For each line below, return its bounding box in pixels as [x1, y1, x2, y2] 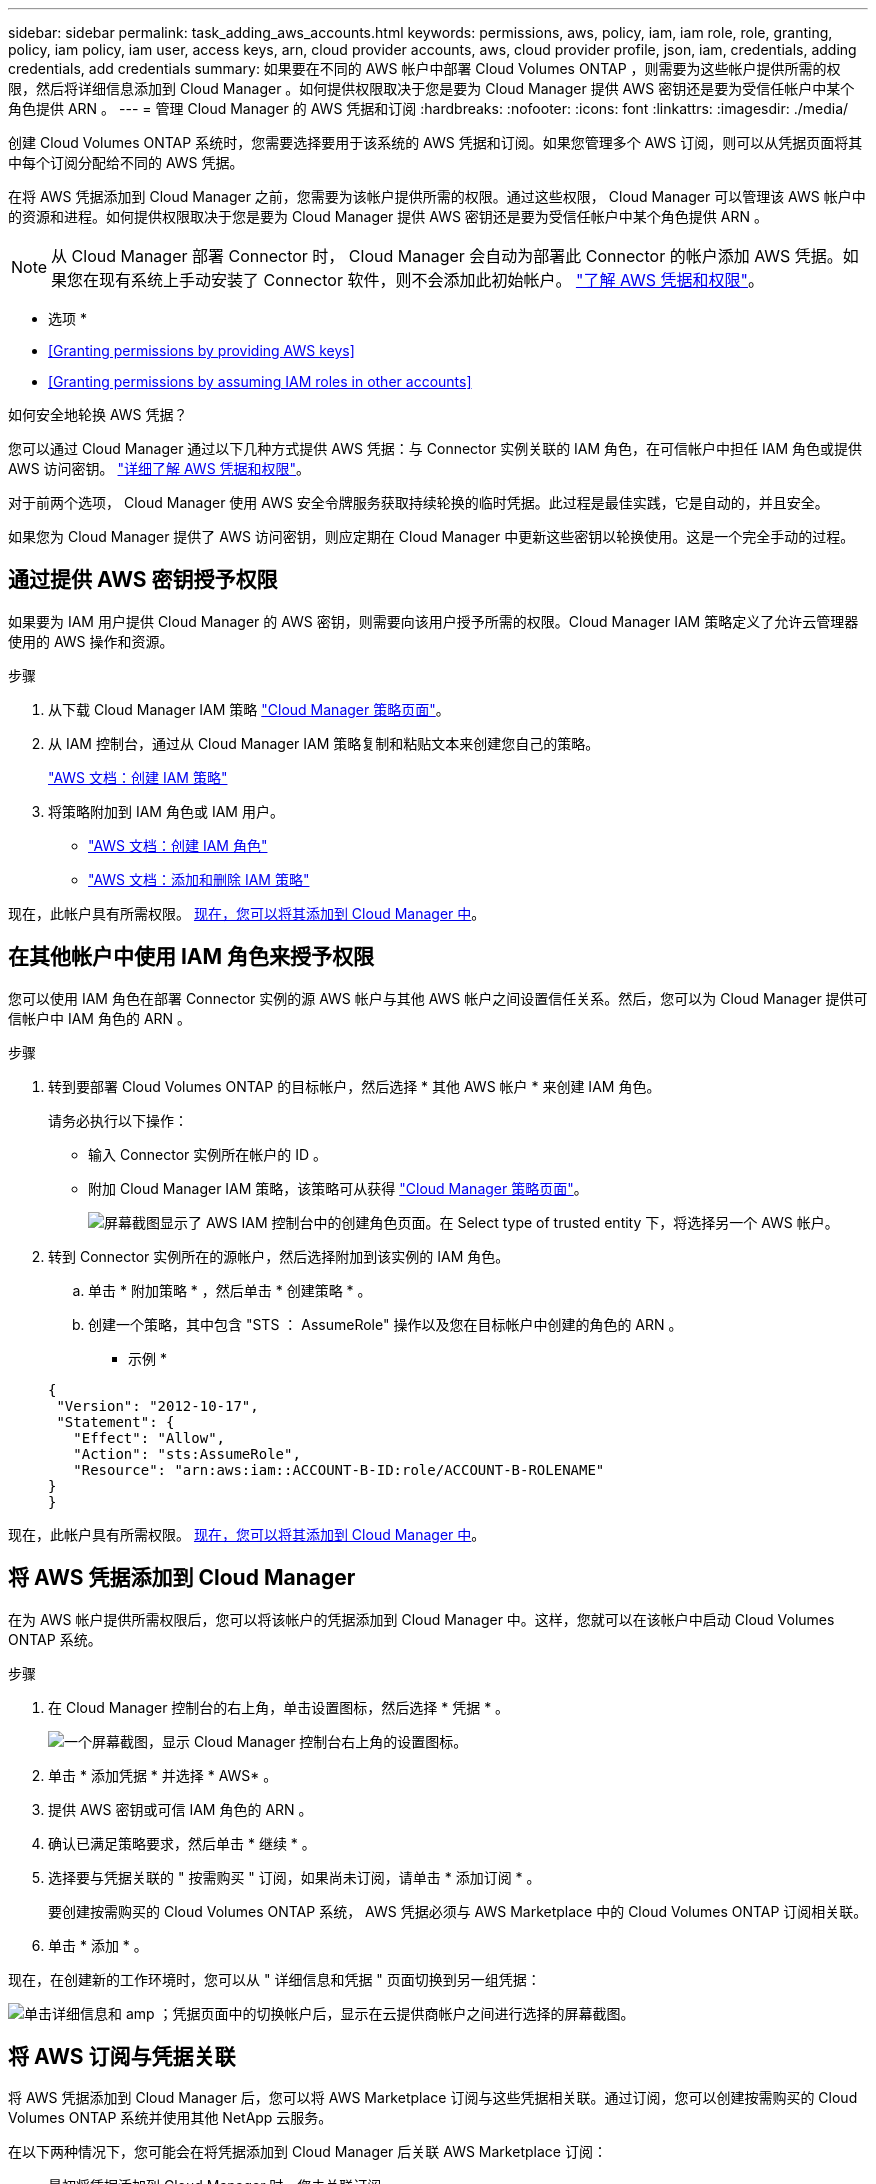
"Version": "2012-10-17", [56, 1397, 259, 1414]
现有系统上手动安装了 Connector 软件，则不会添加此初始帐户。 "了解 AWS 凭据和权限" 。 [99, 270, 765, 290]
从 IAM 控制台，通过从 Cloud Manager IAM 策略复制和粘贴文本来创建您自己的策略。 [48, 734, 600, 752]
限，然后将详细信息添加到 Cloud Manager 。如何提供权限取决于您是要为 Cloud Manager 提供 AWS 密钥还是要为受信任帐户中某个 [8, 80, 855, 97]
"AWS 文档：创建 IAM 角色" [88, 836, 268, 854]
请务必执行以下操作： [48, 1111, 188, 1129]
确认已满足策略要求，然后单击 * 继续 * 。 [48, 1834, 316, 1852]
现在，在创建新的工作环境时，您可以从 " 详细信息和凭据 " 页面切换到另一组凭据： [8, 1970, 541, 1988]
